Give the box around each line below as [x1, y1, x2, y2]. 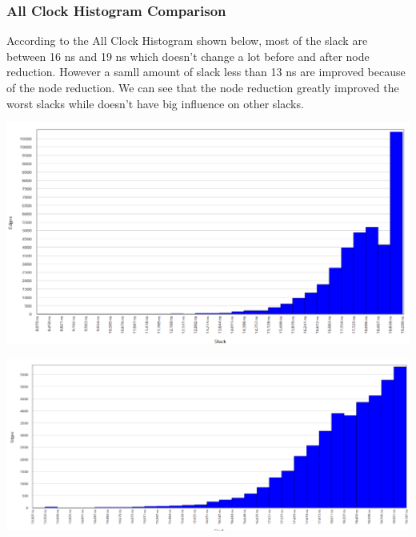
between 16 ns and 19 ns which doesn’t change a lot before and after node [6, 47, 370, 64]
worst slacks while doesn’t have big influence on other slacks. [6, 95, 304, 111]
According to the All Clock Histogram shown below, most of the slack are [6, 32, 368, 49]
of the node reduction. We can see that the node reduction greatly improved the [6, 79, 399, 95]
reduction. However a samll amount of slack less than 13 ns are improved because [6, 63, 406, 80]
